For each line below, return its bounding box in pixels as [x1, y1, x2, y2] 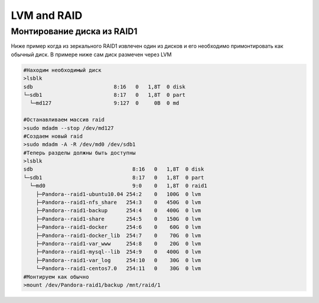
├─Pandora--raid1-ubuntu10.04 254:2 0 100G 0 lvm [35, 191, 201, 197]
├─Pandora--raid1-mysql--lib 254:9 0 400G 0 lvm [35, 249, 201, 255]
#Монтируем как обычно [23, 273, 89, 280]
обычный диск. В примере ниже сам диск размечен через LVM [11, 51, 172, 58]
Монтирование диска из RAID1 [11, 26, 138, 37]
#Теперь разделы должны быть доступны [23, 149, 136, 156]
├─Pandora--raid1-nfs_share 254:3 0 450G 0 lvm [35, 199, 201, 206]
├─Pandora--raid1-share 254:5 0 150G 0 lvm [35, 216, 201, 222]
